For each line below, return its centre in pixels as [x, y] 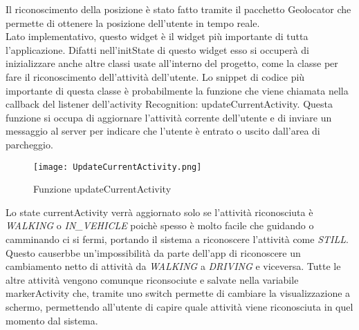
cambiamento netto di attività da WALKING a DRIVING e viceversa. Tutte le [173, 266]
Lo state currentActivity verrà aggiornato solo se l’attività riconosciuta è [159, 212]
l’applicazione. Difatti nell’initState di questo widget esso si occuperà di [157, 49]
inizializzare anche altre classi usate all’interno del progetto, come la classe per [172, 63]
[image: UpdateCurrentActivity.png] [118, 167]
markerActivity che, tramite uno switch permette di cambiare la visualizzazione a [178, 293]
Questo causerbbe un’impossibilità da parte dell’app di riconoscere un [153, 252]
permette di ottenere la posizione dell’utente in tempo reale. [133, 22]
